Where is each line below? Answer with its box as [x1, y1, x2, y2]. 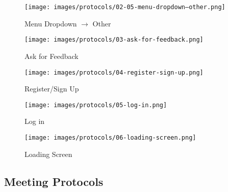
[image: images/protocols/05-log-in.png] [24, 101, 167, 109]
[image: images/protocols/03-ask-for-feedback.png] [24, 36, 204, 44]
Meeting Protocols [4, 173, 104, 189]
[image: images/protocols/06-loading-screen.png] [24, 134, 196, 141]
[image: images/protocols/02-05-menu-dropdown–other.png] [24, 4, 225, 11]
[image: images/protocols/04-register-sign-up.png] [24, 69, 204, 76]
